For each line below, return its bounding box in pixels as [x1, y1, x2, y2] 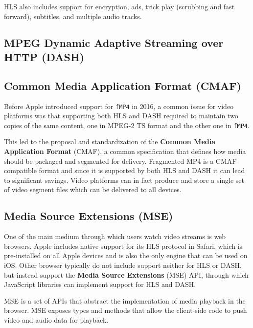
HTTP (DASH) [4, 49, 85, 64]
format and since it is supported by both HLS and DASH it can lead [39, 165, 245, 175]
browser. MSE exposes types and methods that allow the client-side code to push [4, 305, 247, 315]
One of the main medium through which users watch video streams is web [4, 231, 226, 241]
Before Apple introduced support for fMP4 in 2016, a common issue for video [4, 101, 234, 111]
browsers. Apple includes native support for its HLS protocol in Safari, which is [4, 241, 243, 251]
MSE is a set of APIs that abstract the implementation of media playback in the [4, 295, 246, 306]
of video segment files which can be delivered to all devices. [4, 184, 182, 195]
